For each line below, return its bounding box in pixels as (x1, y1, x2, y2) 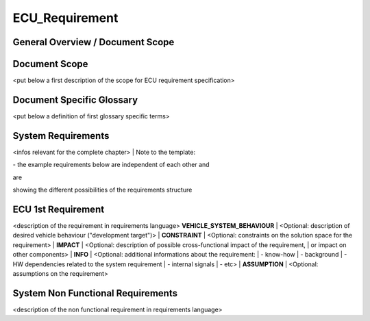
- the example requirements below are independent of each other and (12, 161, 210, 169)
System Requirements (12, 130, 110, 142)
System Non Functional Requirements (12, 287, 178, 299)
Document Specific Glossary (12, 94, 138, 105)
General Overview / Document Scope (12, 36, 175, 48)
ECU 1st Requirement (12, 203, 105, 215)
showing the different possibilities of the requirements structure (12, 185, 193, 194)
